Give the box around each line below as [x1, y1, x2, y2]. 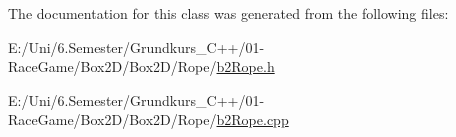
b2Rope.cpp [216, 109, 289, 130]
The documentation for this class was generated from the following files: [8, 3, 449, 23]
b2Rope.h [216, 56, 275, 77]
